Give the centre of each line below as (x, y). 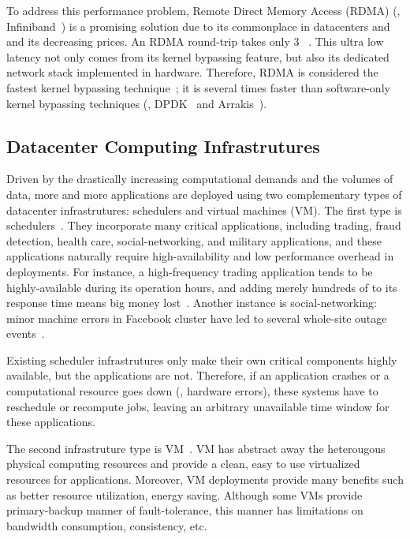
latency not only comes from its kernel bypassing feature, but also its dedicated (198, 56)
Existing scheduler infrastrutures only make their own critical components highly (202, 359)
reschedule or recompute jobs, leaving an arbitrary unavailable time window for (198, 406)
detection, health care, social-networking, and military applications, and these (194, 240)
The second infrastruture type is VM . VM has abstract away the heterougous (196, 448)
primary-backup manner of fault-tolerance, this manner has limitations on (185, 510)
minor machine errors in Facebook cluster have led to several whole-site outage (197, 318)
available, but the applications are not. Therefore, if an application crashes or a (198, 375)
